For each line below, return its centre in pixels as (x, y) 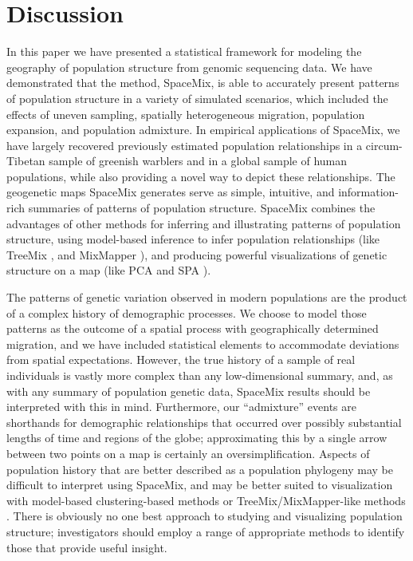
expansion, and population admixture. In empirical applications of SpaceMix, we (203, 130)
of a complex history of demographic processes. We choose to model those (187, 312)
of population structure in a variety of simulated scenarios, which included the (197, 98)
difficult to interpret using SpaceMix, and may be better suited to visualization (200, 485)
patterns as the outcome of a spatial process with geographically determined (193, 328)
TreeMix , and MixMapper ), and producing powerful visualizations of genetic (197, 254)
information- (369, 192)
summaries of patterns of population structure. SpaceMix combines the (202, 208)
